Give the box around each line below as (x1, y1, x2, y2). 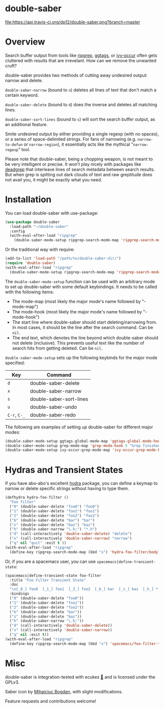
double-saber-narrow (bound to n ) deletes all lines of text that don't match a (5, 87, 157, 93)
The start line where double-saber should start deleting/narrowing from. (12, 319, 157, 325)
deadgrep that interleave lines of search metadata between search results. (5, 166, 155, 172)
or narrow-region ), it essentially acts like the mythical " (23, 141, 133, 147)
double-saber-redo (30, 411, 76, 418)
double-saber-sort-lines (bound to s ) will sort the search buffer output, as (5, 116, 155, 122)
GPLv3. (5, 679, 20, 685)
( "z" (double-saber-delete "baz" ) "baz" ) (9, 522, 95, 527)
